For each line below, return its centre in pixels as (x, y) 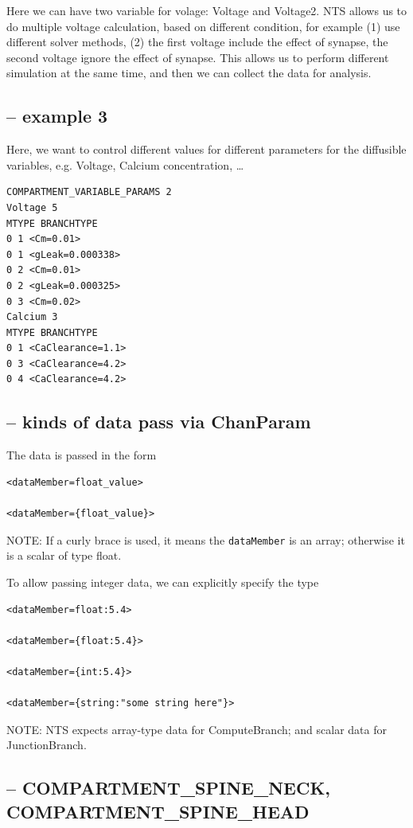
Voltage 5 (32, 207)
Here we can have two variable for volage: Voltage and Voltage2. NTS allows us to (207, 10)
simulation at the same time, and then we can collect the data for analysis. (189, 73)
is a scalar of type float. (64, 555)
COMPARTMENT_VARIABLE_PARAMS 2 (89, 192)
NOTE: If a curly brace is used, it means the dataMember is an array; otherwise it (206, 539)
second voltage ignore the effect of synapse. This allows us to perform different (198, 57)
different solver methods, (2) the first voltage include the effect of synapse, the (197, 42)
